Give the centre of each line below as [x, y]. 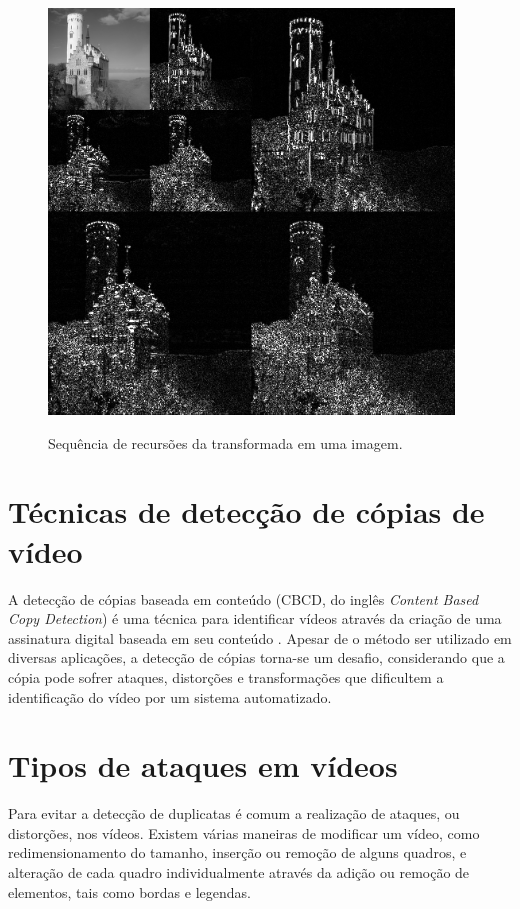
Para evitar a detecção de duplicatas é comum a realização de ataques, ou [234, 813]
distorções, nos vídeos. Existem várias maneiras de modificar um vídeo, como [244, 832]
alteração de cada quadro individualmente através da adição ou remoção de [239, 872]
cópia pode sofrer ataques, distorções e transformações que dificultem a [226, 676]
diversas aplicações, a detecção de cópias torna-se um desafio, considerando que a [256, 657]
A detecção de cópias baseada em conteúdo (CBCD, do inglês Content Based [243, 598]
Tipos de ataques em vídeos [203, 765]
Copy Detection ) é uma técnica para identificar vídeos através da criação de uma [255, 618]
